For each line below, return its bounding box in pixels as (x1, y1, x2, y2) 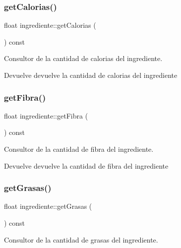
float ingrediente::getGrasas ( (4, 201, 92, 211)
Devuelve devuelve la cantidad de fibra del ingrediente (4, 160, 169, 171)
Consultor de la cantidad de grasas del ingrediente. (4, 234, 158, 245)
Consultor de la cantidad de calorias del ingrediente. (4, 53, 163, 63)
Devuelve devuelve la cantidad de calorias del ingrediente (4, 70, 178, 80)
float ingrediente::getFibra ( (4, 110, 88, 121)
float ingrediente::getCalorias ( (4, 20, 96, 30)
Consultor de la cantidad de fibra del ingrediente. (4, 144, 154, 154)
